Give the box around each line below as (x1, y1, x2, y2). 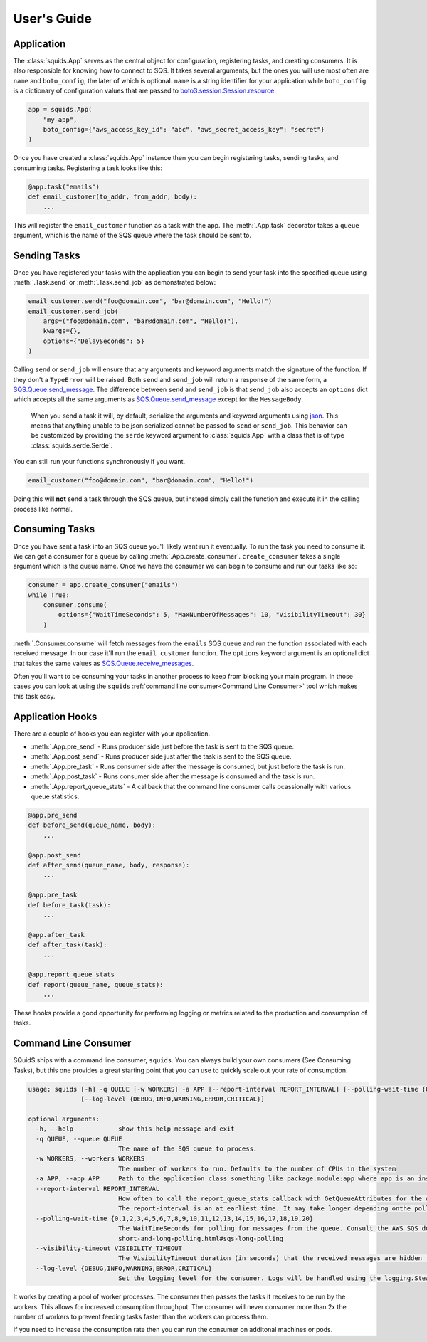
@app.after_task (28, 931, 85, 939)
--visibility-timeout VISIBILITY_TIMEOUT (36, 1244, 183, 1252)
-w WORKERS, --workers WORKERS (36, 1155, 145, 1163)
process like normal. (13, 504, 73, 513)
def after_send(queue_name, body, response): (28, 861, 190, 869)
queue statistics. (31, 792, 80, 801)
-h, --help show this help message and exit (36, 1125, 235, 1133)
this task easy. (13, 692, 56, 700)
